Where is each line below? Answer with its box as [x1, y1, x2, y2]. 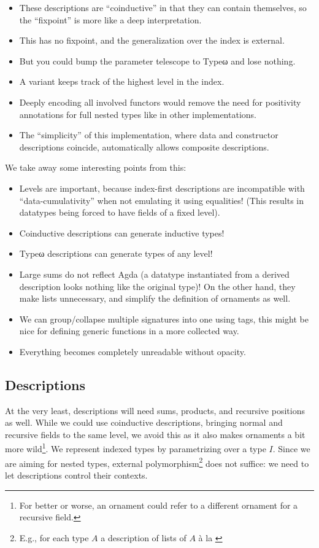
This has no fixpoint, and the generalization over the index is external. [19, 34, 285, 47]
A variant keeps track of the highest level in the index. [19, 75, 225, 88]
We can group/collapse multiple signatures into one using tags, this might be [19, 312, 309, 325]
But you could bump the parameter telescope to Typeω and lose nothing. [19, 54, 296, 67]
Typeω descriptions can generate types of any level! [19, 247, 213, 260]
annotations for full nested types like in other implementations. [19, 108, 256, 120]
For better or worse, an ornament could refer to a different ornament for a [19, 498, 298, 511]
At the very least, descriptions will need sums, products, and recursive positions [5, 404, 305, 417]
